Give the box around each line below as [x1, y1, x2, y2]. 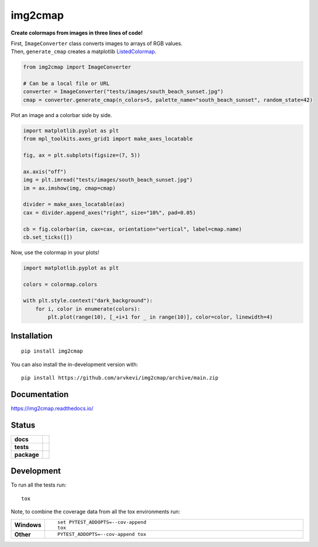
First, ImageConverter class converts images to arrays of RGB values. [11, 40, 183, 47]
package [14, 450, 39, 459]
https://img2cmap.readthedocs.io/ [11, 405, 94, 412]
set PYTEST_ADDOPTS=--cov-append [57, 519, 146, 525]
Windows [14, 521, 42, 529]
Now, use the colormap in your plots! [11, 249, 99, 256]
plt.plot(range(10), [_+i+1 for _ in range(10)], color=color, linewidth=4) [47, 314, 273, 320]
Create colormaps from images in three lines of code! [11, 29, 143, 36]
